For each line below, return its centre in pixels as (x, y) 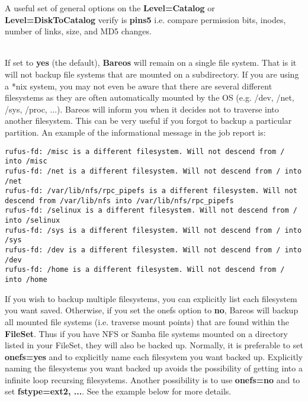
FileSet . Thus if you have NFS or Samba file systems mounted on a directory (146, 333)
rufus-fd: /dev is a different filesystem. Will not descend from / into (153, 250)
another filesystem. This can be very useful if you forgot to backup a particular (148, 121)
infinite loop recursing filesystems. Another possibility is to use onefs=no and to (153, 379)
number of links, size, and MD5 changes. (78, 31)
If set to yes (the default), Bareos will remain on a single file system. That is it (151, 62)
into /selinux (33, 221)
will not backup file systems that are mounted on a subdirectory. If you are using (152, 74)
